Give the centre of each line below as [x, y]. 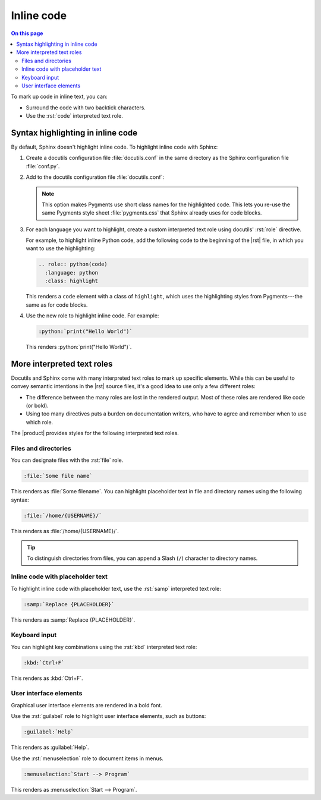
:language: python [71, 273]
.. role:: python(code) [73, 264]
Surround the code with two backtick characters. [86, 108]
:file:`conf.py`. [43, 166]
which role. [40, 422]
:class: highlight [71, 281]
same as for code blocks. [57, 305]
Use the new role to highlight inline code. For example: [92, 316]
